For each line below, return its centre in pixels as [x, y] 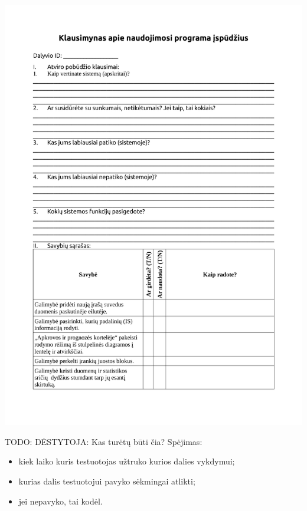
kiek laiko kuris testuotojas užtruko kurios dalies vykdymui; [127, 461]
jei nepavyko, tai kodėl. [61, 501]
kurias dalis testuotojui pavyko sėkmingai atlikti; [107, 481]
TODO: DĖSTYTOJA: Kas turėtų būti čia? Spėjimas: [104, 441]
